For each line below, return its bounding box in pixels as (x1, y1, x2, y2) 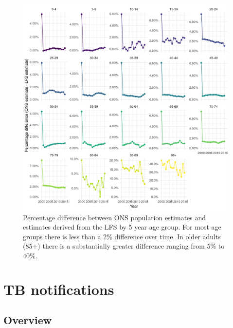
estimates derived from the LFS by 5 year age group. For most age (23, 222, 221, 232)
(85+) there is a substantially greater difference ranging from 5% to (23, 241, 225, 251)
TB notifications (3, 279, 114, 299)
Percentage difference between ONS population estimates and (23, 212, 206, 222)
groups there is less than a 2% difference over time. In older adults (23, 231, 221, 241)
